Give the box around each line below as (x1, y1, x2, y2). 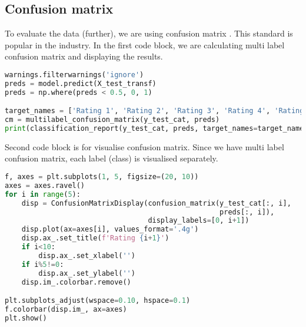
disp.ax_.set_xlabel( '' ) (38, 251, 135, 260)
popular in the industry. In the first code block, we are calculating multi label (5, 38, 285, 51)
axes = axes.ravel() (5, 181, 85, 190)
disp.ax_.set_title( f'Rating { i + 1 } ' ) (21, 234, 169, 243)
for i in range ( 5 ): (5, 190, 81, 199)
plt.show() (5, 313, 47, 322)
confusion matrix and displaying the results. (5, 50, 163, 62)
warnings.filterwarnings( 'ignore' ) (5, 70, 144, 79)
